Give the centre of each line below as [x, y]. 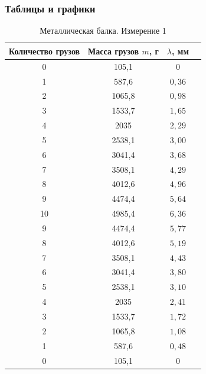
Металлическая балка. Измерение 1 [103, 30]
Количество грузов [45, 51]
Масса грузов [113, 51]
